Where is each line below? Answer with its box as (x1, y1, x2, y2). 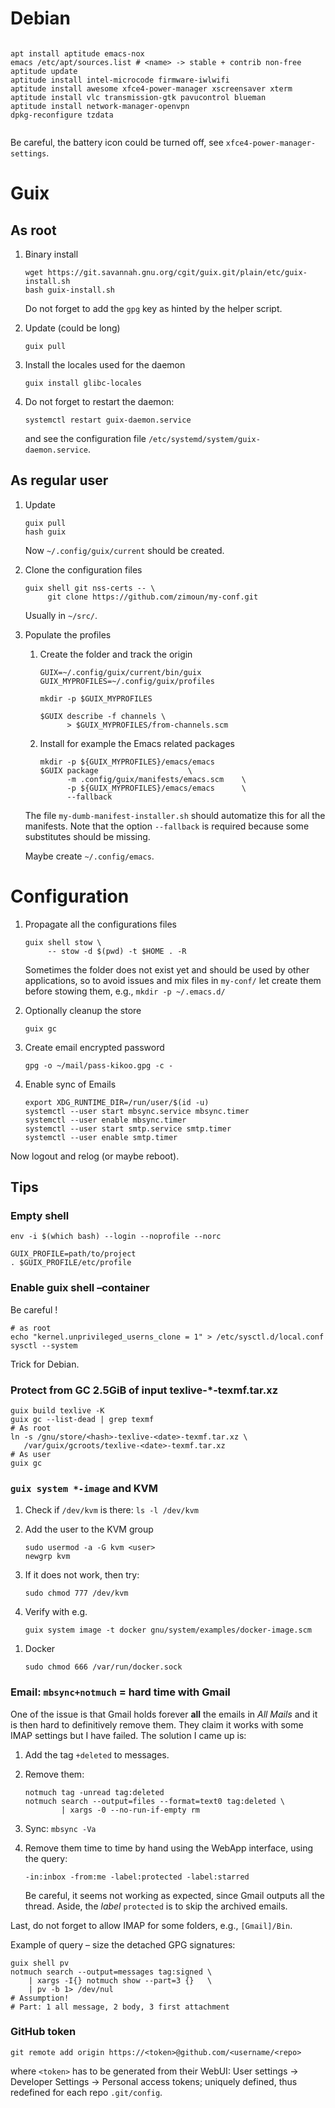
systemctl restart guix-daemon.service (24, 415, 192, 425)
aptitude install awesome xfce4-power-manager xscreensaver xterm (10, 83, 293, 94)
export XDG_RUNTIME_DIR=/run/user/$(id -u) (24, 1097, 210, 1107)
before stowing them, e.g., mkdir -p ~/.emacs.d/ (24, 985, 226, 997)
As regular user (10, 472, 109, 489)
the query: (24, 1852, 68, 1864)
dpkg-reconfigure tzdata (10, 110, 114, 120)
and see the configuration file (24, 432, 147, 444)
